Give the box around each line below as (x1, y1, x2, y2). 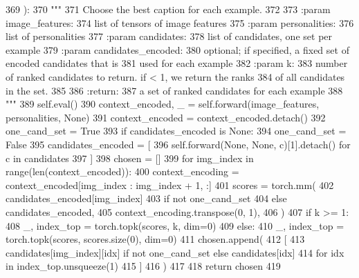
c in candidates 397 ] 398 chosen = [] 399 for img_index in (6, 150, 254, 165)
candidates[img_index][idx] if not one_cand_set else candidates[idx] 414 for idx (6, 245, 344, 259)
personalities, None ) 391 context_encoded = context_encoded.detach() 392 (6, 110, 326, 124)
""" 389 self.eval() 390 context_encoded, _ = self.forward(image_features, (6, 97, 320, 111)
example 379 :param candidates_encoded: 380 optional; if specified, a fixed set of (6, 42, 349, 57)
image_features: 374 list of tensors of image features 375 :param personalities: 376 (6, 15, 354, 30)
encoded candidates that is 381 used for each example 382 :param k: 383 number (6, 56, 348, 70)
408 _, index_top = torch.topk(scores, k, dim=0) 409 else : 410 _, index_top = (6, 218, 344, 232)
